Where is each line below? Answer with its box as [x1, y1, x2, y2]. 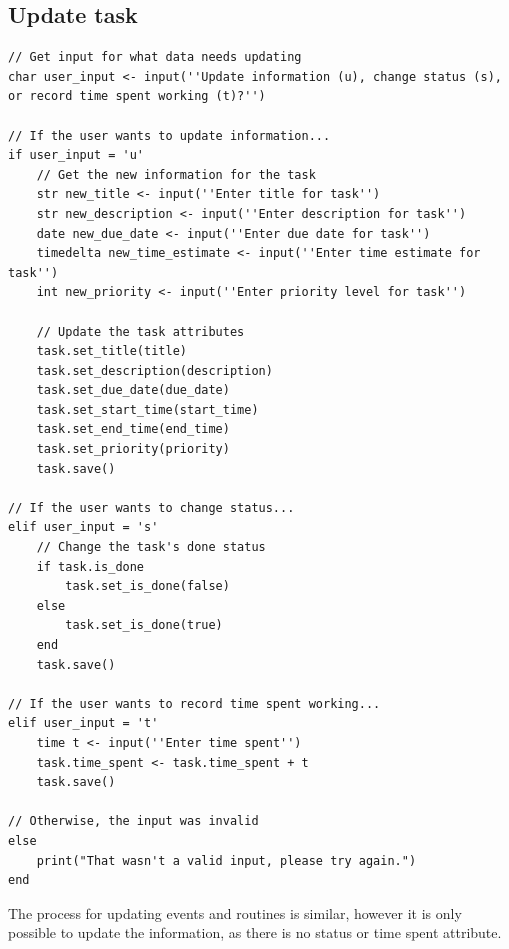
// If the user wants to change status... [8, 500, 295, 515]
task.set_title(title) [36, 344, 187, 359]
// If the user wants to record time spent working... [8, 696, 381, 711]
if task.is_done [36, 559, 145, 574]
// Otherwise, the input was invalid [8, 814, 259, 829]
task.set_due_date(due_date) [36, 383, 230, 398]
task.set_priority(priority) [36, 442, 230, 457]
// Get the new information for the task [36, 167, 316, 182]
